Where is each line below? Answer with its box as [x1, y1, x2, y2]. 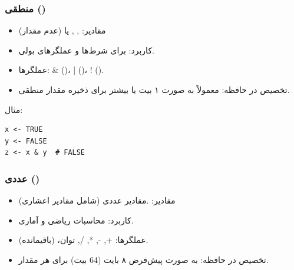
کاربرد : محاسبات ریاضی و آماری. [18, 214, 134, 226]
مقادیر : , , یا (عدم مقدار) [18, 24, 106, 36]
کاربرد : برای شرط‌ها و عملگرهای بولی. [18, 44, 154, 56]
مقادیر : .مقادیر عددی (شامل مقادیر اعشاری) [18, 194, 176, 206]
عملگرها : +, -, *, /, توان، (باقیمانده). [18, 234, 148, 246]
